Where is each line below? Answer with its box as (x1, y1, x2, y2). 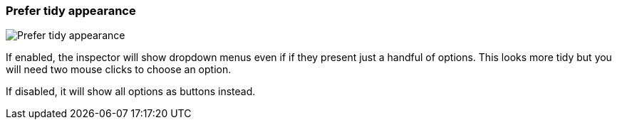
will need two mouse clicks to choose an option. (6, 63, 232, 76)
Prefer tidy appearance (6, 4, 136, 18)
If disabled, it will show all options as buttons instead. (6, 85, 256, 98)
